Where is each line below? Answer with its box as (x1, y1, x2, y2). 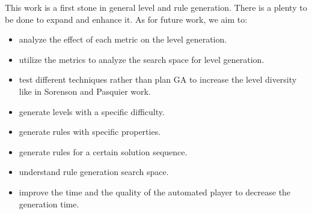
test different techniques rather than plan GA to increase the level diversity (19, 73, 297, 86)
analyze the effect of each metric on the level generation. (19, 33, 227, 46)
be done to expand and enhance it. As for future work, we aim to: (5, 13, 248, 25)
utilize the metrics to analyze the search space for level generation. (19, 53, 265, 65)
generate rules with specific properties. (19, 125, 161, 138)
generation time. (19, 197, 79, 210)
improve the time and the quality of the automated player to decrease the (19, 185, 291, 198)
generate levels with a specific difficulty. (19, 105, 165, 117)
